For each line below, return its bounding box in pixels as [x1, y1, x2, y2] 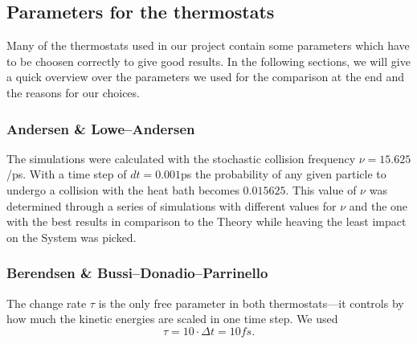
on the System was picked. [6, 228, 137, 245]
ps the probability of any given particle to [181, 166, 386, 182]
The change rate [6, 294, 87, 311]
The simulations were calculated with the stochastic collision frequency [6, 149, 356, 166]
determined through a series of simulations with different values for [6, 197, 337, 214]
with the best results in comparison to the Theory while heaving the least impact [6, 213, 407, 230]
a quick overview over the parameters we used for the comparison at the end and [6, 68, 405, 85]
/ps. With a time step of [6, 166, 127, 182]
